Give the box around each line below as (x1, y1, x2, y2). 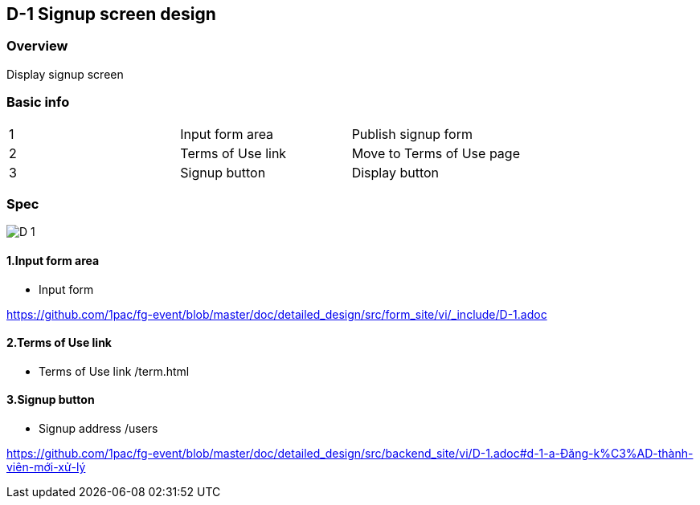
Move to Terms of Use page (351, 145, 520, 161)
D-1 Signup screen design (6, 4, 216, 24)
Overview (6, 38, 68, 55)
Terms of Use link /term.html (39, 364, 190, 378)
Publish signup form (351, 125, 473, 142)
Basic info (6, 94, 70, 111)
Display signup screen (6, 67, 124, 81)
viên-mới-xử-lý (6, 459, 86, 474)
